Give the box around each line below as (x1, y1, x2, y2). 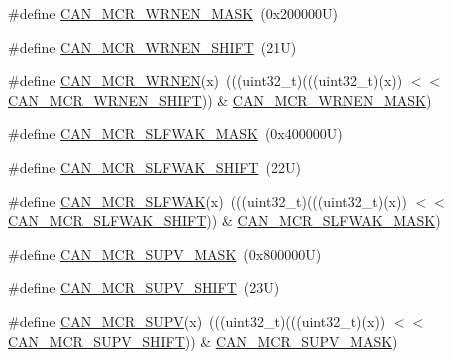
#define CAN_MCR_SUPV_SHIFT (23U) (8, 277, 280, 298)
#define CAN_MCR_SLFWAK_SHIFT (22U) (8, 156, 301, 177)
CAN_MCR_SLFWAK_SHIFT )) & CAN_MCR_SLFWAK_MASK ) (8, 210, 441, 231)
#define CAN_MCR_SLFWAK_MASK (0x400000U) (8, 123, 343, 144)
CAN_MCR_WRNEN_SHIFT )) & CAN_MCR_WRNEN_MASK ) (8, 89, 432, 110)
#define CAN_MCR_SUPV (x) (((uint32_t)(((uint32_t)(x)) (8, 310, 386, 331)
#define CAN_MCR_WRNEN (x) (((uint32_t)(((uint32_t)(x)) (8, 70, 403, 91)
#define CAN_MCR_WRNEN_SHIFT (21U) (8, 36, 297, 57)
